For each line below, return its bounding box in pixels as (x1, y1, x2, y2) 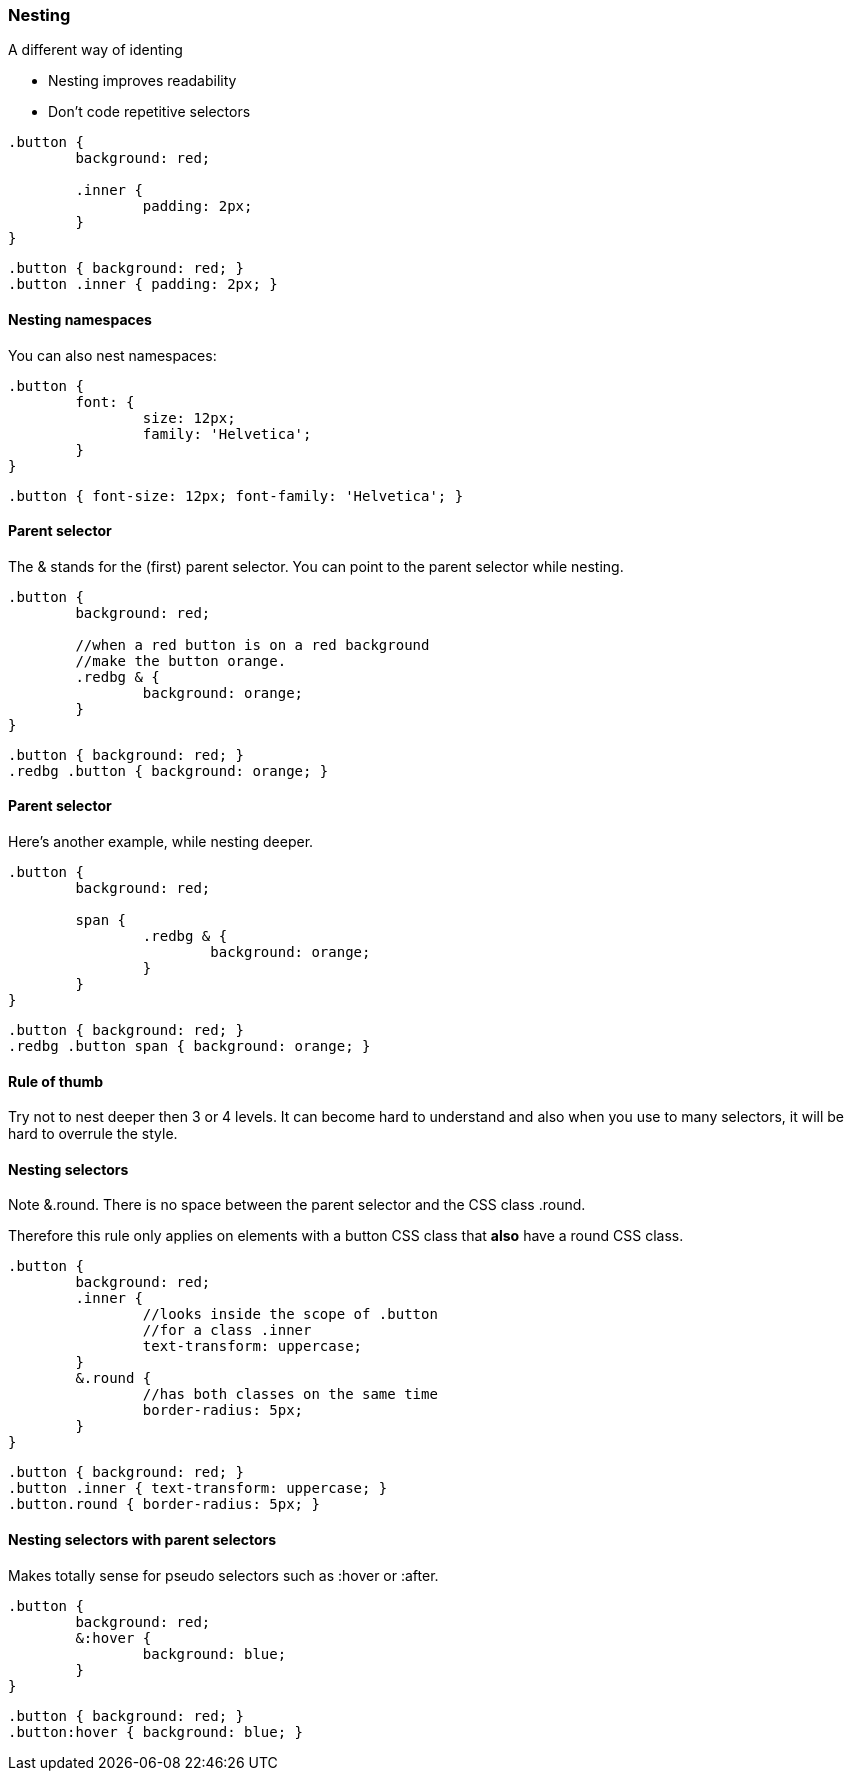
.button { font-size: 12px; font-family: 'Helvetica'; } (8, 487, 464, 504)
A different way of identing (8, 41, 183, 59)
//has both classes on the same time (142, 1386, 438, 1403)
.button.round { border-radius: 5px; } (8, 1496, 320, 1513)
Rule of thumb (8, 1072, 104, 1090)
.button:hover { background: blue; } (8, 1723, 304, 1740)
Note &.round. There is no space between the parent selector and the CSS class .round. (8, 1196, 586, 1214)
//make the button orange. (75, 652, 287, 669)
